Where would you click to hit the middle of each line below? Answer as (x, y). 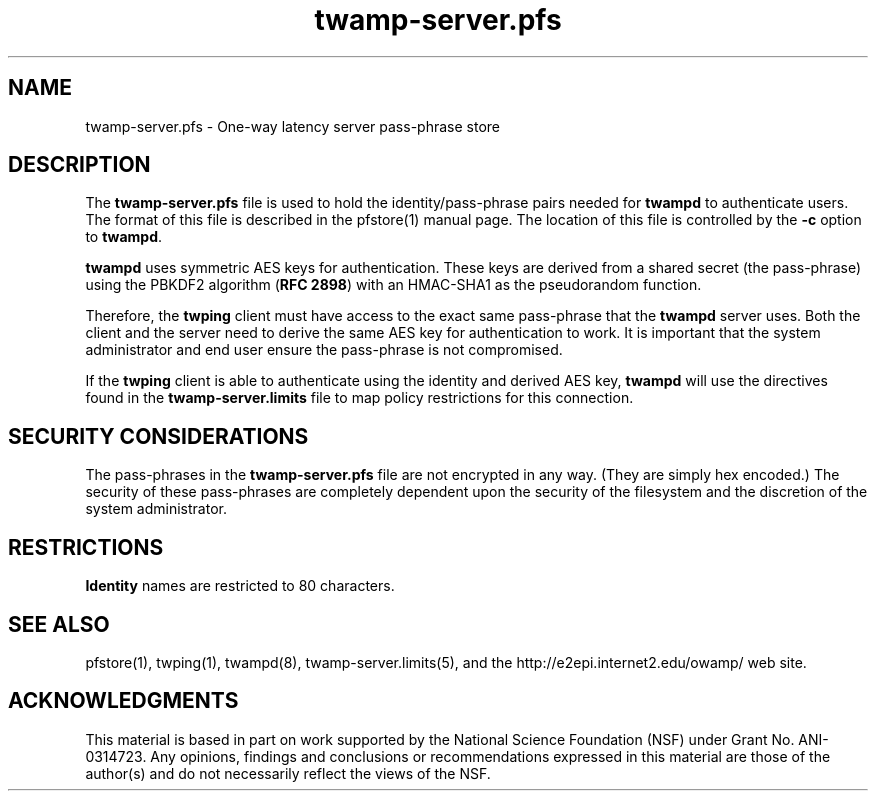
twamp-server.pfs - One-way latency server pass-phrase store (292, 126)
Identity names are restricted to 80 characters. (240, 586)
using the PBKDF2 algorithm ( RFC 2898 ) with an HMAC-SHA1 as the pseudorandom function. (393, 285)
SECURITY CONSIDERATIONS (158, 436)
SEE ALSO (59, 624)
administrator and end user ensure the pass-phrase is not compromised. (324, 350)
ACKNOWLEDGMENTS (123, 701)
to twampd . (124, 237)
